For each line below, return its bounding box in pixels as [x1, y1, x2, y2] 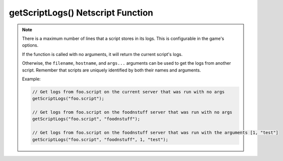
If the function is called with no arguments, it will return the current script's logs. [22, 51, 183, 57]
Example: [22, 76, 41, 82]
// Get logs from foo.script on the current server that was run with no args [32, 89, 225, 94]
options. [22, 42, 39, 48]
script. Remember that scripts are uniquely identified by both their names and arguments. [22, 67, 201, 73]
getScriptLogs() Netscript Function [9, 7, 153, 18]
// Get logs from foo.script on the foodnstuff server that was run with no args [32, 109, 233, 115]
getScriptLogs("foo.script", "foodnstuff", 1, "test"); [32, 137, 169, 142]
